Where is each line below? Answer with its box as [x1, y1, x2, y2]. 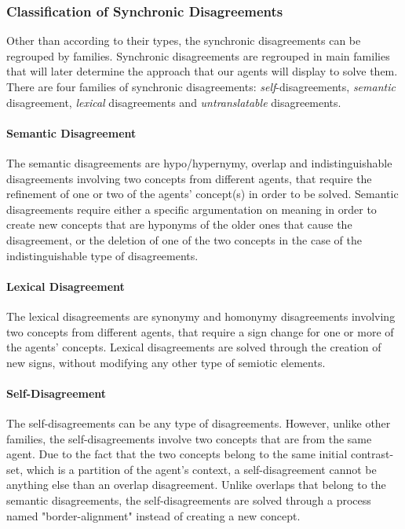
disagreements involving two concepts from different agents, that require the [6, 170, 372, 186]
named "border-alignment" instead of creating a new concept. [6, 507, 301, 523]
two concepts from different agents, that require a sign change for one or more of [6, 323, 394, 340]
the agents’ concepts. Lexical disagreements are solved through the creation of [6, 339, 381, 355]
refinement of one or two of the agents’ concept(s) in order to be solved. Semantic [6, 186, 399, 202]
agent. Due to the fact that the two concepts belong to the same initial [6, 446, 348, 462]
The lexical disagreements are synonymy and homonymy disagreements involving [6, 307, 396, 324]
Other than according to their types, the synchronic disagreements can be [6, 32, 361, 49]
